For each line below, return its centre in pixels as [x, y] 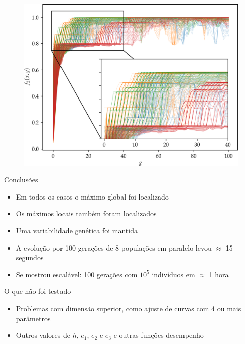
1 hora [219, 274]
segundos [30, 257]
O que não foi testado [38, 291]
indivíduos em [173, 274]
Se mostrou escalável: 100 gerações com [77, 274]
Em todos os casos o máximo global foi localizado [92, 196]
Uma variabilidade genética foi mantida [77, 231]
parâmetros [33, 318]
